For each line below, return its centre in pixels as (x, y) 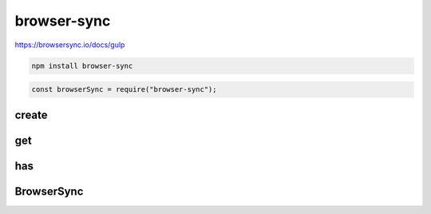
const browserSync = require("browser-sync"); (124, 89)
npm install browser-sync (82, 65)
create (31, 115)
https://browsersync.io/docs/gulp (70, 45)
